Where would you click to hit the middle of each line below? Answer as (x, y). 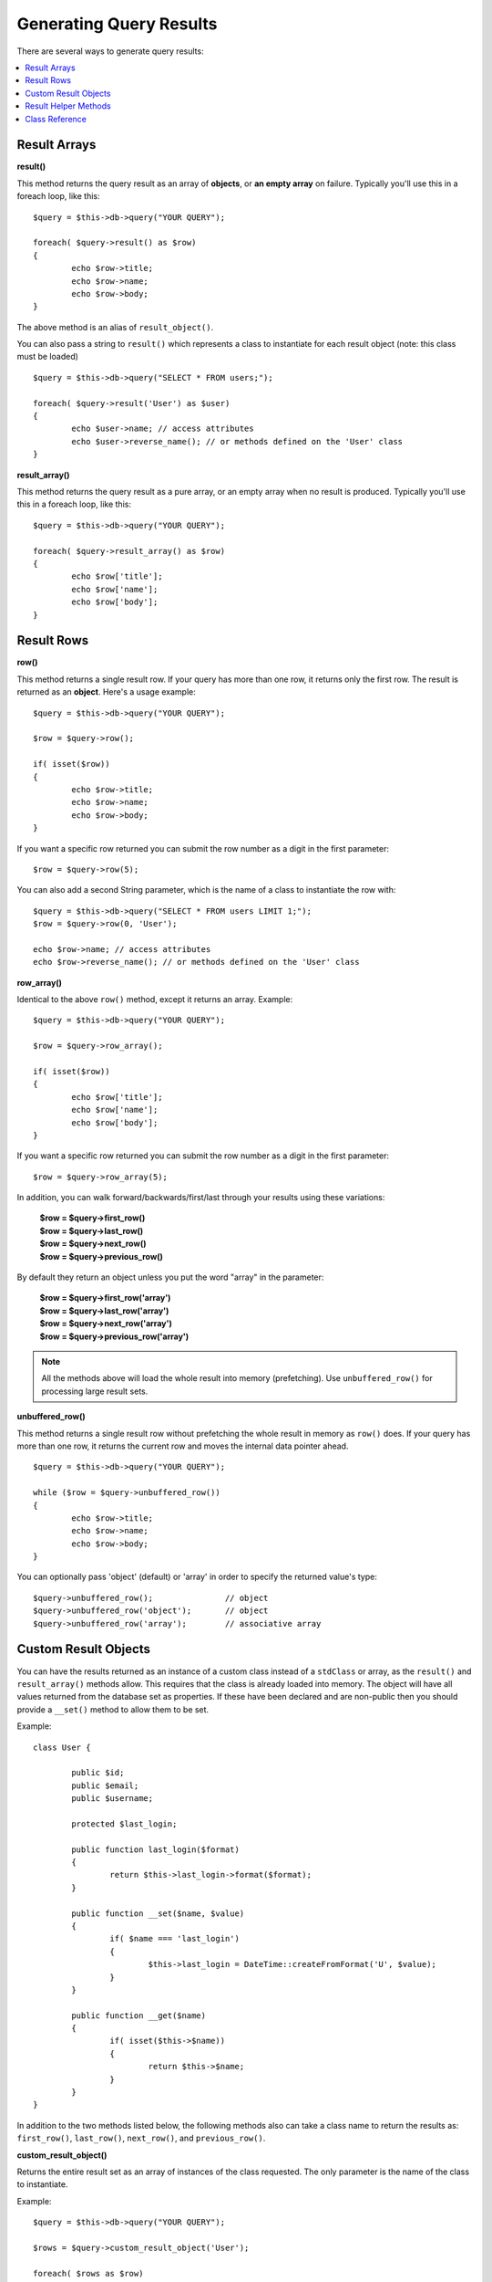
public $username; (113, 1799)
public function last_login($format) (156, 1849)
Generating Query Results (117, 24)
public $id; (98, 1773)
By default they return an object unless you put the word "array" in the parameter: (170, 1277)
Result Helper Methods (68, 106)
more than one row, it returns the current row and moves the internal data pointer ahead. (183, 1446)
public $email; (105, 1785)
